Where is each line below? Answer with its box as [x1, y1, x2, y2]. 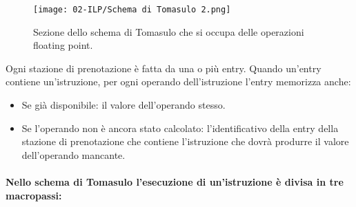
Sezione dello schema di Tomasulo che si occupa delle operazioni [33, 24, 304, 39]
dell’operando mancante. [21, 147, 126, 162]
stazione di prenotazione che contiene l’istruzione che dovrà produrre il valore [21, 134, 349, 149]
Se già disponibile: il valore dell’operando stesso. [21, 98, 226, 112]
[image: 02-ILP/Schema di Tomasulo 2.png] [33, 5, 231, 14]
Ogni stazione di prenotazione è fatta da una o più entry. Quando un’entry [6, 61, 322, 75]
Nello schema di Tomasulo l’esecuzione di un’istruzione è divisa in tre [6, 175, 344, 188]
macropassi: [6, 188, 62, 202]
